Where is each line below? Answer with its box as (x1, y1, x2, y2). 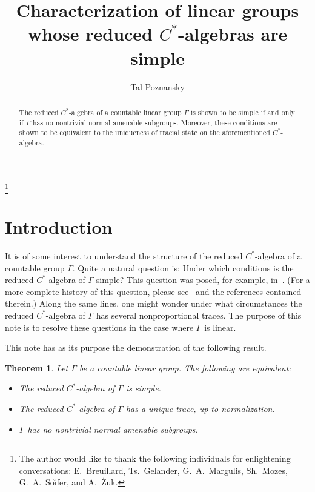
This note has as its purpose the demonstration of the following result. (5, 341, 267, 354)
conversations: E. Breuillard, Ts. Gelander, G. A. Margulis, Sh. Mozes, (19, 464, 288, 476)
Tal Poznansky (130, 80, 185, 93)
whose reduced (27, 21, 153, 46)
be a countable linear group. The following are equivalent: (79, 361, 291, 374)
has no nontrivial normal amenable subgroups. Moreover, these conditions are (32, 117, 277, 127)
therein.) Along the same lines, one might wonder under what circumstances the (5, 297, 302, 310)
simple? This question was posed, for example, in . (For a (96, 273, 310, 286)
